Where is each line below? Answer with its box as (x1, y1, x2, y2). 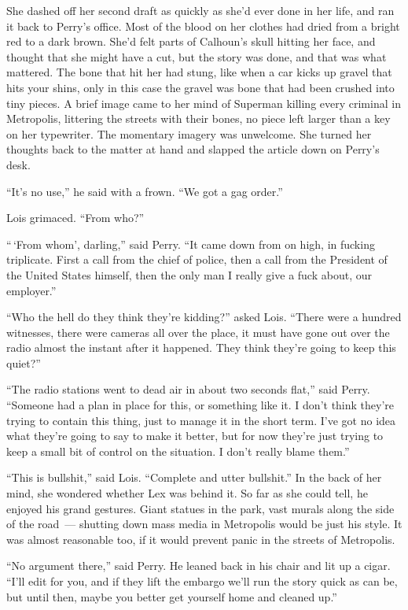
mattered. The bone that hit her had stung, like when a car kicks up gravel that (6, 64, 392, 80)
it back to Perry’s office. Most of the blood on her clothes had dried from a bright (6, 17, 400, 34)
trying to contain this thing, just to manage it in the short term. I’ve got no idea (6, 412, 396, 428)
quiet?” (6, 354, 41, 371)
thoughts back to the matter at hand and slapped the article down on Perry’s (6, 141, 380, 157)
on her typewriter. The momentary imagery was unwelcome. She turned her (6, 125, 372, 142)
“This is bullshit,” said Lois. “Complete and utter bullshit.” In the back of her (6, 469, 382, 486)
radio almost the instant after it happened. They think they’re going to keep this (6, 339, 396, 356)
